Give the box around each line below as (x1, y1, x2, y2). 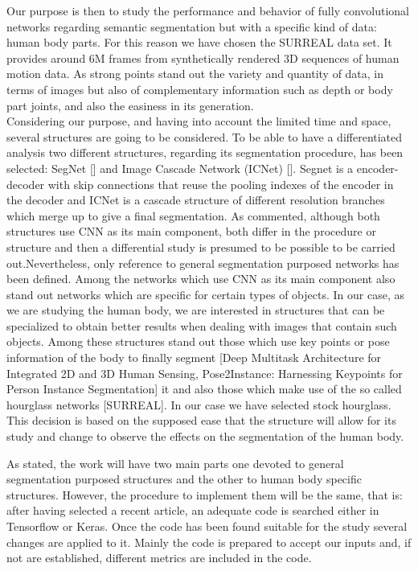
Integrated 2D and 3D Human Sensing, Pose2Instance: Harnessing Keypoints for (6, 364, 403, 381)
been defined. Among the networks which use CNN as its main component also (6, 270, 395, 287)
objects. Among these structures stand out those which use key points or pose (6, 333, 390, 350)
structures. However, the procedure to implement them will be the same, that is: (6, 486, 403, 503)
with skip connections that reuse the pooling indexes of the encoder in (47, 175, 394, 192)
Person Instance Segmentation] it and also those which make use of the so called (6, 380, 402, 397)
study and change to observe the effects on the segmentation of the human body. (6, 428, 404, 445)
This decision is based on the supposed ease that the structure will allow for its (6, 412, 396, 429)
